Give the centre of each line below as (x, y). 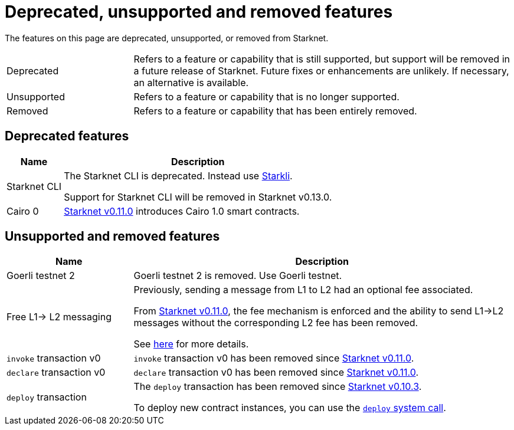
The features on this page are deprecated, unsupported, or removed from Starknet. (167, 38)
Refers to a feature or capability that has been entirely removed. (275, 111)
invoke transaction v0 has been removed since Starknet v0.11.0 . (274, 358)
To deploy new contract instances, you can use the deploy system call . (290, 408)
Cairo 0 (23, 211)
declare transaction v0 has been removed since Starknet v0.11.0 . (276, 372)
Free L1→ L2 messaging (59, 317)
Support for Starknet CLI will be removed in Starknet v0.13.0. (198, 197)
